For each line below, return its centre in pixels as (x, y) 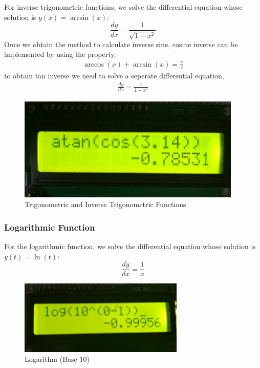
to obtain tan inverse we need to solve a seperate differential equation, (114, 75)
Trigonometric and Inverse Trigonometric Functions (105, 204)
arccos (94, 64)
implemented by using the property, (60, 54)
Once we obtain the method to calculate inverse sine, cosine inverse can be (121, 44)
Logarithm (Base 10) (57, 359)
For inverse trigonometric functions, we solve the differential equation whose (123, 7)
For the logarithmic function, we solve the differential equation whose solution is (130, 246)
